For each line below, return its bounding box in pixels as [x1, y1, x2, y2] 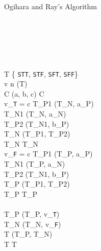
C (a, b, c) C [4, 88, 44, 99]
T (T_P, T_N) [4, 229, 53, 239]
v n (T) [4, 78, 28, 89]
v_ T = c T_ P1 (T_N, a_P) [4, 98, 94, 109]
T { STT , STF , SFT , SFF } [4, 68, 79, 79]
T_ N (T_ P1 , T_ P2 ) [4, 128, 70, 139]
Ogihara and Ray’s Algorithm [4, 1, 97, 11]
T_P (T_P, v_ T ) [4, 209, 60, 219]
